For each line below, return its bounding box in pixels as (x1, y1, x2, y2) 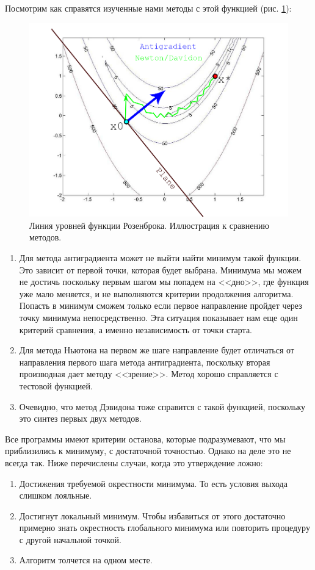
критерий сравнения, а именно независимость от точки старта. (19, 323, 252, 336)
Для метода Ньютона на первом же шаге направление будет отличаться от (19, 344, 294, 356)
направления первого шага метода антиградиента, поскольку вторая (19, 355, 270, 368)
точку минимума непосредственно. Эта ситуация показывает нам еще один (19, 311, 298, 323)
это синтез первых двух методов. (19, 412, 142, 425)
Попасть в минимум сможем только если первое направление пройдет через (19, 299, 302, 312)
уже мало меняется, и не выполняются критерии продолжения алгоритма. (19, 287, 294, 300)
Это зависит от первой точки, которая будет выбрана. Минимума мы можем (19, 263, 302, 276)
